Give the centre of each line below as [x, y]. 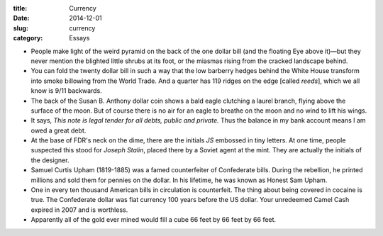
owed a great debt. [59, 130]
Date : [21, 18]
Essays [79, 38]
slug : [21, 28]
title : [20, 8]
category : [28, 38]
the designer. [50, 160]
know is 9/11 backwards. [66, 91]
